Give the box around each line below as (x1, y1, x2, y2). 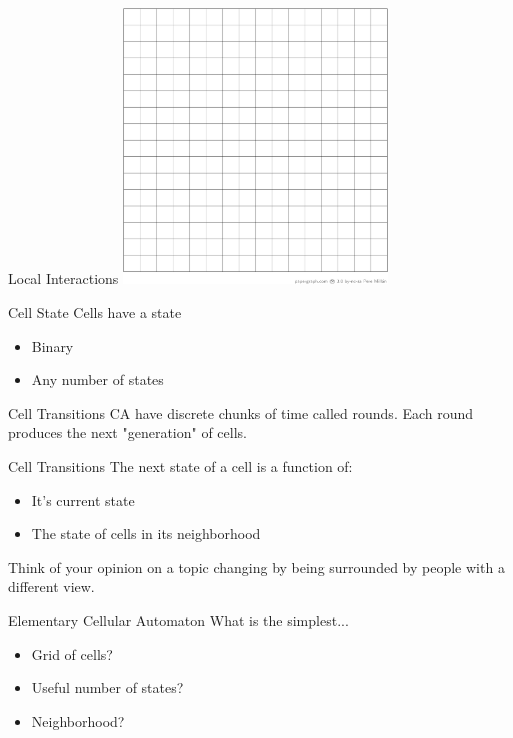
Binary (31, 335, 74, 356)
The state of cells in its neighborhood (31, 523, 261, 544)
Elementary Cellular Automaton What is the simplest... (8, 609, 349, 630)
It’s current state (31, 489, 135, 510)
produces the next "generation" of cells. (8, 422, 247, 443)
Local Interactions (8, 268, 119, 289)
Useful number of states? (31, 677, 184, 698)
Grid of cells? (31, 643, 113, 664)
